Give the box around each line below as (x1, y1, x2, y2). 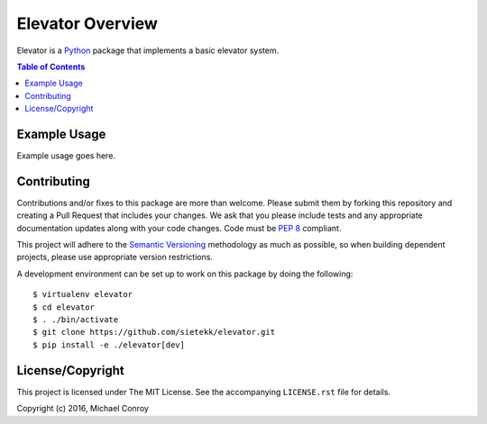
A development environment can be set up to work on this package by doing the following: (16, 268, 354, 279)
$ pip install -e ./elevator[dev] (32, 339, 185, 350)
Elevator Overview (16, 14, 158, 33)
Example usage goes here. (16, 150, 116, 161)
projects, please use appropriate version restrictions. (16, 252, 214, 263)
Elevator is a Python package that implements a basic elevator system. (16, 45, 280, 56)
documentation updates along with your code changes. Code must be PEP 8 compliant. (16, 222, 342, 233)
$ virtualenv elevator (32, 289, 133, 300)
